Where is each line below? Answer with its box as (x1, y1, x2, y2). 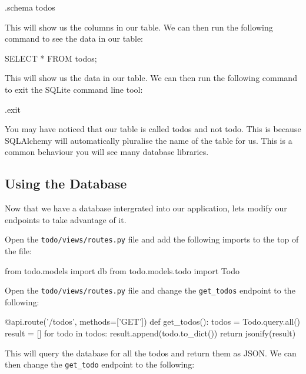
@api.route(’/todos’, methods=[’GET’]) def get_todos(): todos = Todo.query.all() (5, 315, 301, 328)
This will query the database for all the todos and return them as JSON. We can (5, 346, 297, 359)
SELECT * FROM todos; (5, 52, 97, 64)
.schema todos (5, 1, 55, 13)
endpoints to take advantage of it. (5, 213, 127, 225)
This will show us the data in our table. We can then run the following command (5, 72, 297, 84)
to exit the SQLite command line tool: (5, 83, 143, 95)
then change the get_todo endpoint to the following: (5, 358, 195, 370)
